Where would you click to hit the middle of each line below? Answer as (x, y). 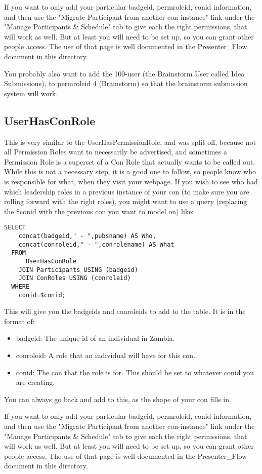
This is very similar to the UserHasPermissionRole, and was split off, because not (130, 142)
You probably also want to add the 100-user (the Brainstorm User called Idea (124, 73)
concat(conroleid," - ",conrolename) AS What (96, 244)
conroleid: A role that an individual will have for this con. (105, 355)
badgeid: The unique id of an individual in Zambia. (95, 338)
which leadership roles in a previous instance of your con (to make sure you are (127, 191)
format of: (19, 321)
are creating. (35, 382)
